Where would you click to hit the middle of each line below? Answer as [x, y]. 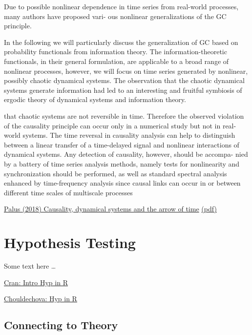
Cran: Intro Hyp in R [36, 282]
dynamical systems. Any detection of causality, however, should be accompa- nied [126, 154]
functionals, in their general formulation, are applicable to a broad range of [116, 61]
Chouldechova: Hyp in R [41, 299]
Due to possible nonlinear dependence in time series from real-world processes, [121, 6]
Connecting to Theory [61, 325]
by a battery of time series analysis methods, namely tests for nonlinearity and [122, 163]
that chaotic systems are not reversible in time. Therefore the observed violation [124, 115]
